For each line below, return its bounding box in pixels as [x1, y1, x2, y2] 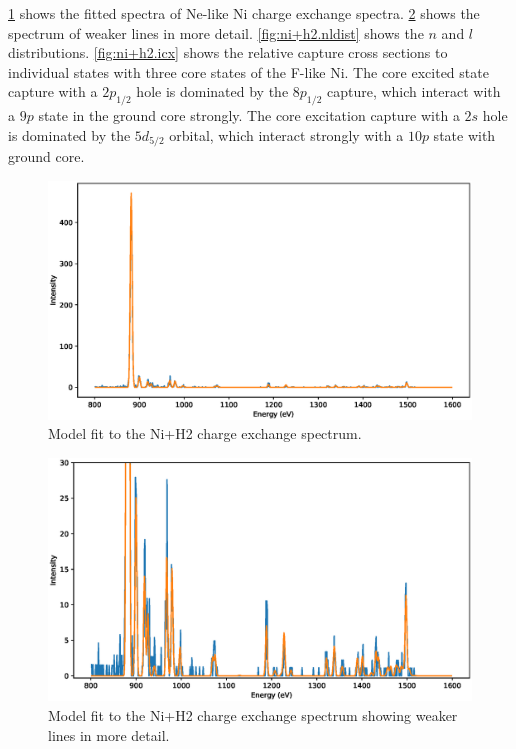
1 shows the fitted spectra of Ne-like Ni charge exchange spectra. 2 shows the [8, 3, 480, 23]
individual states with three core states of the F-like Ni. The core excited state [8, 61, 489, 82]
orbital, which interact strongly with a [169, 124, 404, 145]
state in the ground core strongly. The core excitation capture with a [38, 105, 460, 126]
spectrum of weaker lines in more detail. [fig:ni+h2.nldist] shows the [8, 22, 424, 43]
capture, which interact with [326, 81, 501, 102]
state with [433, 124, 496, 145]
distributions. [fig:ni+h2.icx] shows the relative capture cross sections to [8, 42, 448, 63]
